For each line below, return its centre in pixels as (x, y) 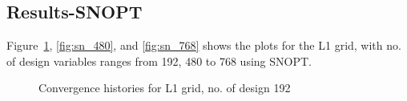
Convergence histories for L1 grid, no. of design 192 (165, 88)
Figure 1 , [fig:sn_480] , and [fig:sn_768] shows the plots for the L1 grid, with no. (204, 45)
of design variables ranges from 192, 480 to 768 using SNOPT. (159, 61)
